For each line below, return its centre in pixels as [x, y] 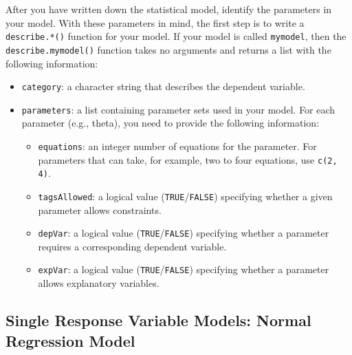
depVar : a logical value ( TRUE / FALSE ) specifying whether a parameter [184, 233]
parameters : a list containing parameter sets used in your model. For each [178, 109]
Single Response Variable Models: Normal [158, 320]
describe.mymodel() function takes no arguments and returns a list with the [168, 49]
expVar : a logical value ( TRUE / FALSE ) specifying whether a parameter [184, 269]
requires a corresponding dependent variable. [132, 246]
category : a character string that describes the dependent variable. [163, 86]
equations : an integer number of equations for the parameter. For [177, 146]
